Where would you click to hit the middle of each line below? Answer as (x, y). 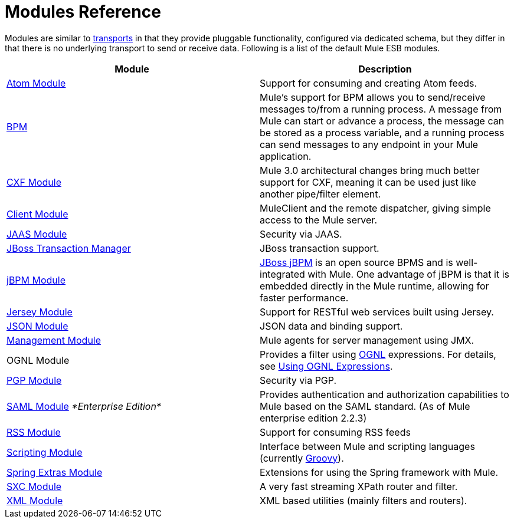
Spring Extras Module (55, 472)
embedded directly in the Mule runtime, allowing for (374, 286)
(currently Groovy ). (302, 458)
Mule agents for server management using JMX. (367, 340)
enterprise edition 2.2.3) (313, 418)
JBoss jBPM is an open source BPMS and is (356, 262)
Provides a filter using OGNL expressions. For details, (378, 354)
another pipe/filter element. (320, 194)
